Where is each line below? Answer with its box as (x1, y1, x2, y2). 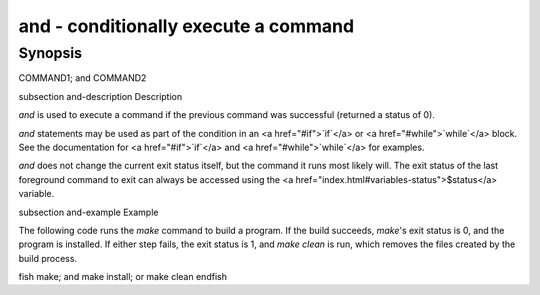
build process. (18, 252, 78, 264)
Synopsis (18, 44, 83, 62)
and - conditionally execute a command (18, 15, 355, 37)
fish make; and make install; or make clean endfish (18, 271, 227, 283)
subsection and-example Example (18, 206, 159, 218)
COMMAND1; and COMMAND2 (18, 72, 147, 84)
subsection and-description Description (18, 90, 183, 102)
